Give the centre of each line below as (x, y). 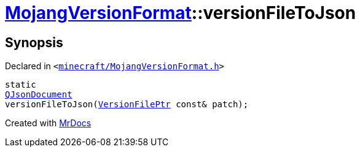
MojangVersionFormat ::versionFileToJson (181, 13)
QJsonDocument (39, 95)
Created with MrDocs (48, 123)
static (21, 85)
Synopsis (34, 42)
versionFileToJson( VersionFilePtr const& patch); (127, 104)
